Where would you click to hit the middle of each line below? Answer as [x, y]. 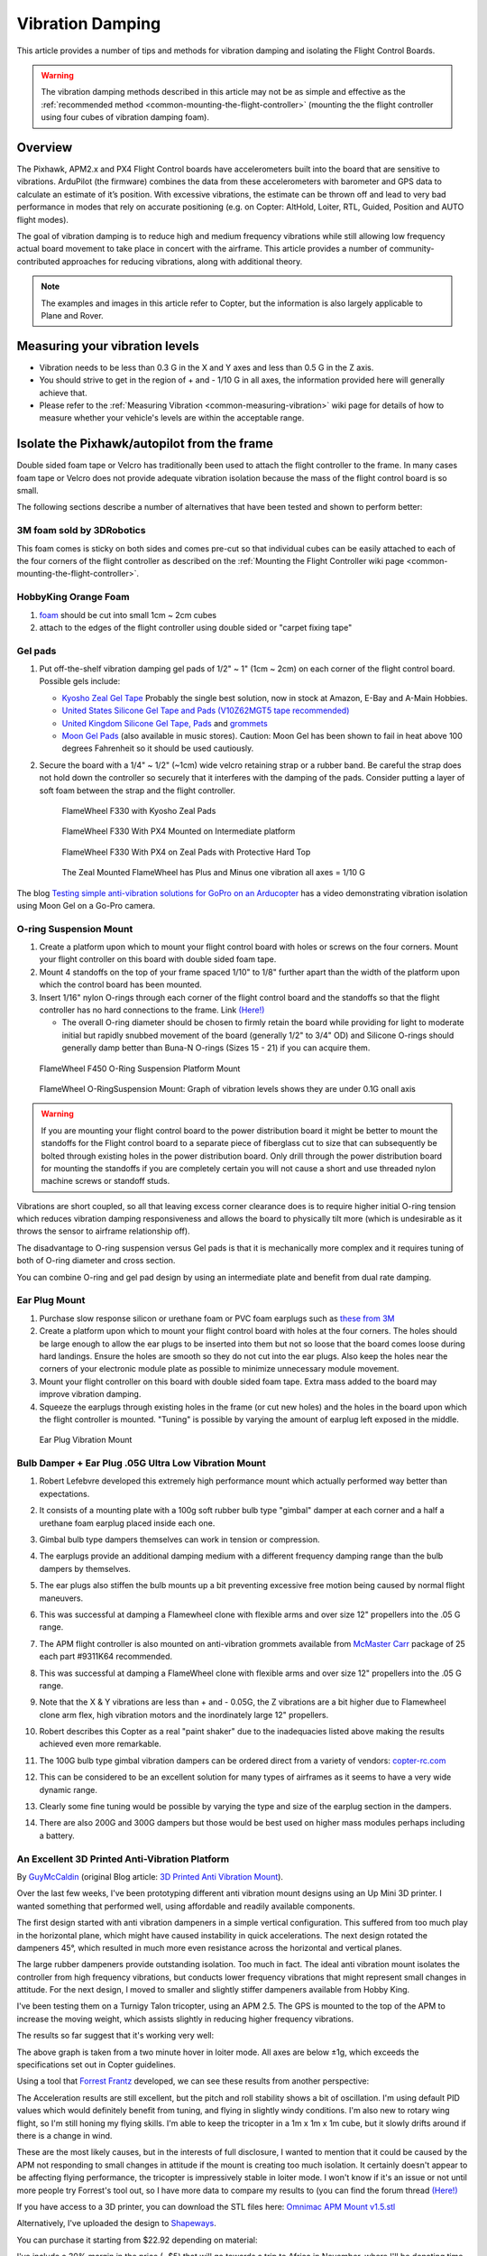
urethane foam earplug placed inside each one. [127, 1523]
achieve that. [63, 393]
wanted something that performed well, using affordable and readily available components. [186, 1906]
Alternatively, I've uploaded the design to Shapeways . [116, 2224]
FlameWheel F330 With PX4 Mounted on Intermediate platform [179, 831]
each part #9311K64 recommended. [106, 1657]
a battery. [57, 1835]
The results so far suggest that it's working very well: [115, 2036]
